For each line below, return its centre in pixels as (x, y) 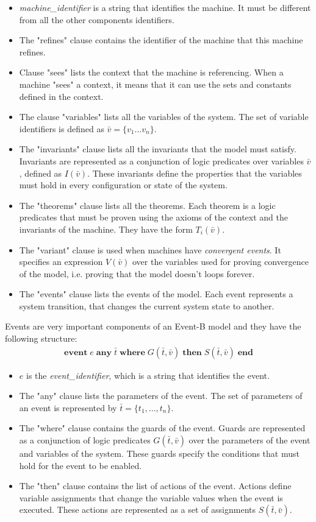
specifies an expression (61, 262)
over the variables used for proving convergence (221, 262)
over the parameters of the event (250, 440)
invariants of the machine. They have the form (106, 229)
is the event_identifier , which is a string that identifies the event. (148, 375)
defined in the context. (61, 96)
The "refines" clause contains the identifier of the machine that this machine (161, 40)
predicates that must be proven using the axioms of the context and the (153, 217)
